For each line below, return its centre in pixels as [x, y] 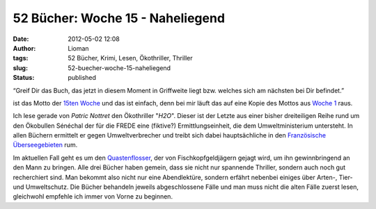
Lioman [79, 48]
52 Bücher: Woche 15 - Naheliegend [119, 18]
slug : [20, 68]
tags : [21, 58]
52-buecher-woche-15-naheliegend [119, 68]
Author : [24, 48]
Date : [21, 39]
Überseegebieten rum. [45, 145]
